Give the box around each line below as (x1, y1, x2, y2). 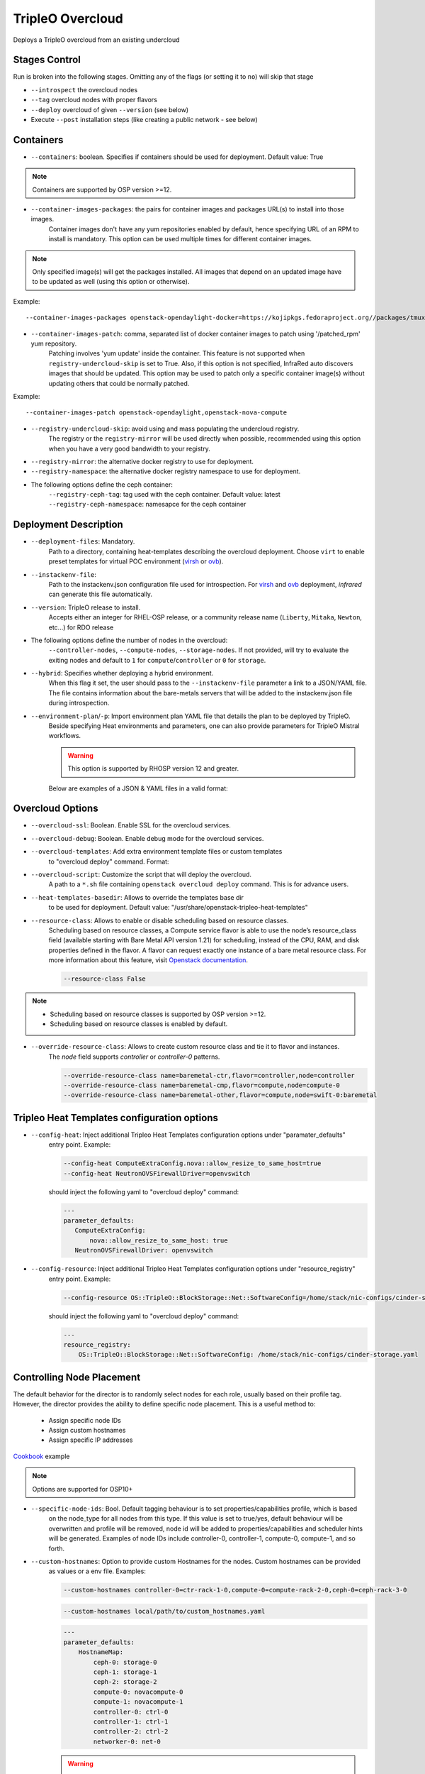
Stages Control (13, 54, 81, 66)
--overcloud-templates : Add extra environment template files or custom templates (30, 847, 283, 856)
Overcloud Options (13, 803, 98, 815)
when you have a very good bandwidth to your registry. (48, 444, 210, 453)
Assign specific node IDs (48, 1416, 122, 1424)
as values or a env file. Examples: (48, 1567, 147, 1575)
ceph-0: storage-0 (93, 1658, 157, 1666)
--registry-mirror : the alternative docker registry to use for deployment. (30, 457, 254, 465)
